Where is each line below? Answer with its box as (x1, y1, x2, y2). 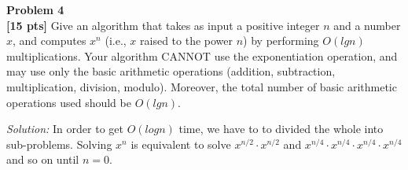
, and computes (13, 32, 86, 49)
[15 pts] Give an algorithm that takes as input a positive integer (6, 17, 320, 33)
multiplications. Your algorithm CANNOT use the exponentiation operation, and (6, 47, 398, 64)
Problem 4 (6, 2, 64, 17)
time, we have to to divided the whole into (178, 120, 384, 137)
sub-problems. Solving (6, 135, 112, 152)
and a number (333, 17, 401, 33)
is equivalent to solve (130, 135, 231, 152)
